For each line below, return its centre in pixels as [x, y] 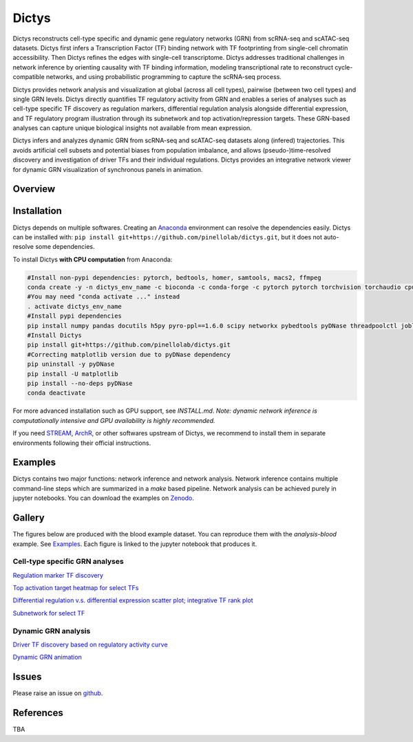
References [38, 713]
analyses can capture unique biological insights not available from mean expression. [133, 128]
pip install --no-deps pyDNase [80, 383]
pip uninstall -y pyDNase [71, 364]
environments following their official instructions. [82, 443]
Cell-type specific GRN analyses [68, 562]
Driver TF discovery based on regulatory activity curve [90, 644]
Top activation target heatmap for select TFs [76, 588]
